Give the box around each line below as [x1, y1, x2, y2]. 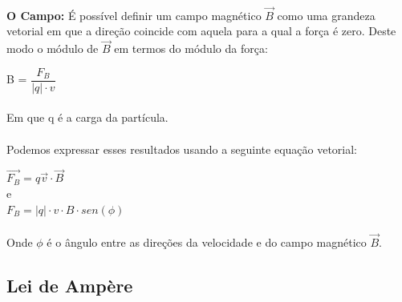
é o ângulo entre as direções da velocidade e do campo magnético [47, 234, 367, 251]
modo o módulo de [6, 40, 99, 57]
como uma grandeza [277, 6, 376, 23]
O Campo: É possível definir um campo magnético [6, 6, 262, 23]
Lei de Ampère [6, 273, 133, 298]
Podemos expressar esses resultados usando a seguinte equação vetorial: [6, 140, 358, 157]
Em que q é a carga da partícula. [6, 109, 169, 126]
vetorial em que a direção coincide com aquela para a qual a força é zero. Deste [6, 22, 396, 39]
